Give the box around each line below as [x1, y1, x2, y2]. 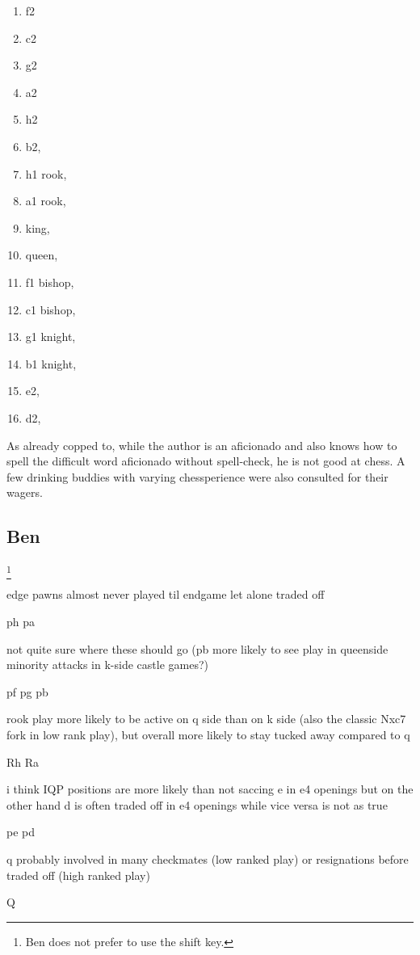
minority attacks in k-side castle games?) [6, 656, 208, 673]
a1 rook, [25, 192, 66, 209]
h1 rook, [25, 165, 67, 182]
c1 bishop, [25, 301, 76, 318]
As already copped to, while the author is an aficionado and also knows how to [6, 436, 397, 453]
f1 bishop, [25, 273, 74, 290]
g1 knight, [25, 328, 76, 345]
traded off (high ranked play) [6, 866, 150, 883]
